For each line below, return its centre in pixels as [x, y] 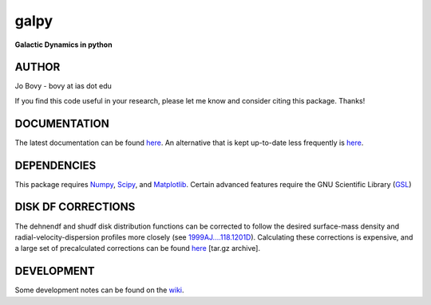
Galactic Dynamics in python [63, 45]
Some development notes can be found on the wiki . [99, 290]
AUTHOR [38, 67]
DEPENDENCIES [55, 165]
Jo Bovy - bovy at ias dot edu [63, 86]
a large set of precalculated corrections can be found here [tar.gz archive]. [138, 248]
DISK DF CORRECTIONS [75, 207]
